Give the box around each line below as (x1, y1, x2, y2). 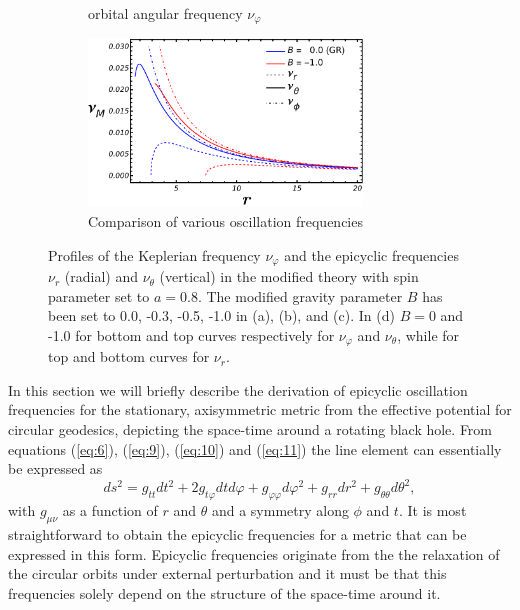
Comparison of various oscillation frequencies (88, 211, 363, 232)
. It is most (398, 500, 467, 521)
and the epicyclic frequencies (284, 244, 459, 265)
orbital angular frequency (88, 3, 243, 23)
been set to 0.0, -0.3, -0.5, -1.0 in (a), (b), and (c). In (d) (48, 305, 395, 326)
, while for (397, 324, 460, 345)
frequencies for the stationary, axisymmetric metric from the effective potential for (8, 399, 512, 420)
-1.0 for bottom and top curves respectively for (48, 324, 335, 345)
